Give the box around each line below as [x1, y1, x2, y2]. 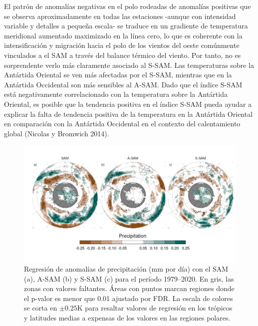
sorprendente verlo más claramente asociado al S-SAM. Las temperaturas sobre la [4, 59, 255, 70]
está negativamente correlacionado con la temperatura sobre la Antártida [4, 89, 228, 99]
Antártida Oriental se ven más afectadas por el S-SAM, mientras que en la [4, 69, 232, 80]
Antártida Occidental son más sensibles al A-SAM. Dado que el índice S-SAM [4, 79, 243, 89]
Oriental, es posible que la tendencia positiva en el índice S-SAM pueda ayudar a [4, 98, 252, 109]
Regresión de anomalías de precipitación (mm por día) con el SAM [24, 264, 229, 274]
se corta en [24, 303, 57, 313]
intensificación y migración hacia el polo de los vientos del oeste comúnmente [4, 40, 240, 50]
